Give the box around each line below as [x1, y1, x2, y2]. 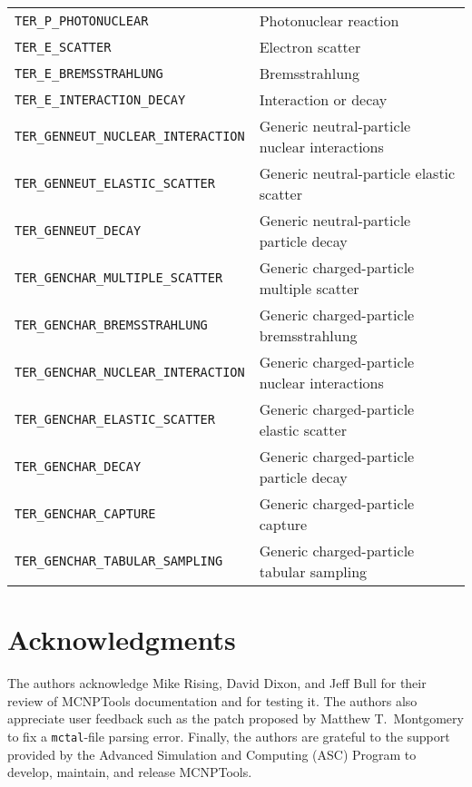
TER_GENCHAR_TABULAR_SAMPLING [15, 554, 223, 568]
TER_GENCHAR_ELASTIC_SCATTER [15, 412, 215, 427]
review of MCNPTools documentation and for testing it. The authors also [7, 691, 418, 710]
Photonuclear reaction [259, 10, 399, 31]
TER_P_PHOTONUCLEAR [15, 13, 149, 28]
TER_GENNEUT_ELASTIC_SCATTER [15, 176, 215, 191]
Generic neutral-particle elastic [259, 162, 456, 183]
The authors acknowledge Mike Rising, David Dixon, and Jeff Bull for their [7, 674, 427, 693]
